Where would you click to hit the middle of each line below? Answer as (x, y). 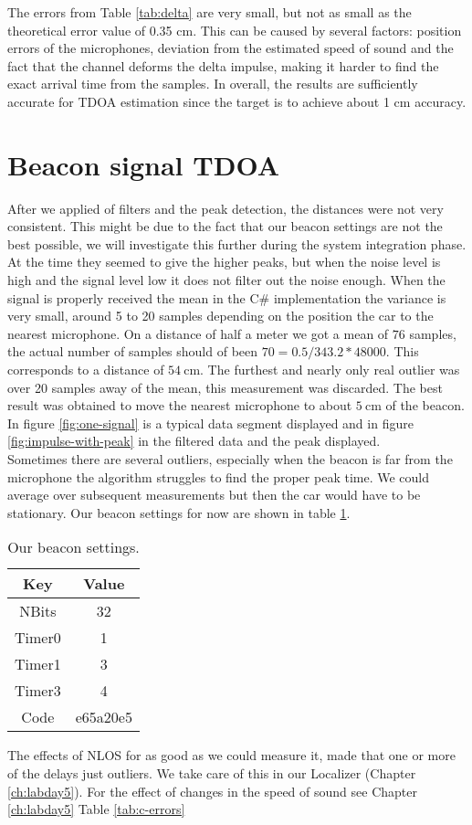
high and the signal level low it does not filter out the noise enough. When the (226, 280)
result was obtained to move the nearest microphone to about (180, 405)
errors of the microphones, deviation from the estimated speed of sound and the (231, 48)
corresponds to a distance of (86, 370)
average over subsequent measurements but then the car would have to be (214, 495)
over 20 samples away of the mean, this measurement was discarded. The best (225, 387)
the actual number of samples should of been (133, 351)
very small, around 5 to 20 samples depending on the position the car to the (220, 316)
